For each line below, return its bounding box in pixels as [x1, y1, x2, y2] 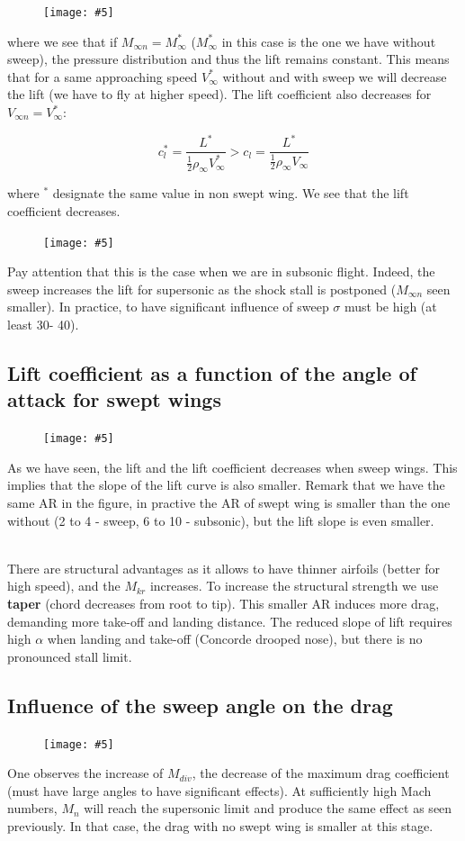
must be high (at [344, 297, 437, 316]
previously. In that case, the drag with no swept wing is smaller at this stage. [7, 816, 434, 835]
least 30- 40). [7, 314, 79, 333]
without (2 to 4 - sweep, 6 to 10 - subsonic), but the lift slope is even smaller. [7, 511, 434, 529]
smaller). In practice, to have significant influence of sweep [7, 297, 329, 316]
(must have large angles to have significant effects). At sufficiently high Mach [7, 781, 432, 800]
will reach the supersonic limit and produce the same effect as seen [84, 799, 452, 818]
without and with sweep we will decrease [222, 67, 447, 86]
